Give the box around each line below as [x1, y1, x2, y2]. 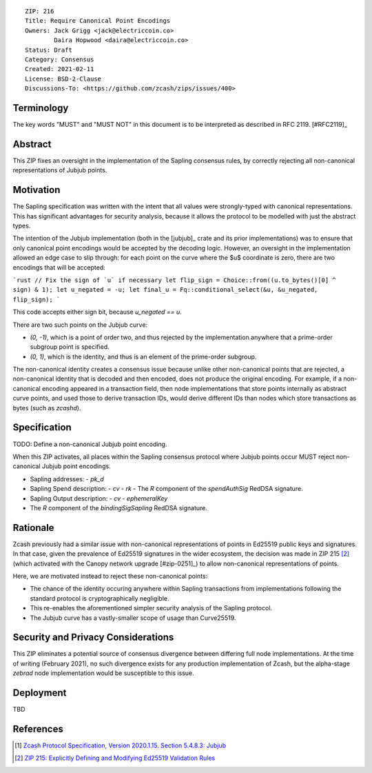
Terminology [12, 102, 69, 114]
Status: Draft [25, 46, 72, 54]
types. [12, 221, 31, 230]
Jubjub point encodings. [41, 462, 111, 470]
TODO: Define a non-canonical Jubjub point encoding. [12, 440, 167, 448]
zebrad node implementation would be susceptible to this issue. [12, 669, 194, 677]
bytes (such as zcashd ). [12, 403, 81, 412]
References [12, 723, 63, 734]
